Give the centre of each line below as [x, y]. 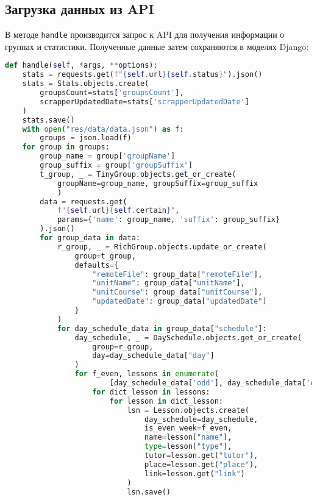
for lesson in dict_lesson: [166, 401]
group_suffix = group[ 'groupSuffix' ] [116, 166]
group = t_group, [105, 256]
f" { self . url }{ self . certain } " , [118, 211]
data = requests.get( [84, 202]
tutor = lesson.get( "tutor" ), [201, 456]
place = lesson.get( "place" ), [201, 464]
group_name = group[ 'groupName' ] [108, 156]
